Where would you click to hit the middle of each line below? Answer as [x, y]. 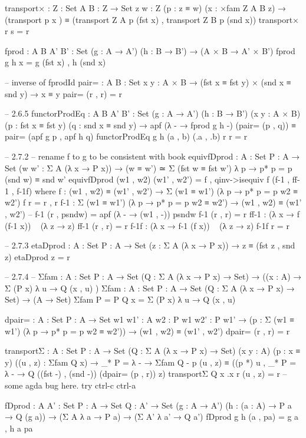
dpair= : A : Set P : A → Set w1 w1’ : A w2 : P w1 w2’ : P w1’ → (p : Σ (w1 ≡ [150, 319]
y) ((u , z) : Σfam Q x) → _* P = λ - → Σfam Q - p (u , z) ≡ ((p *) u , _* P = [151, 362]
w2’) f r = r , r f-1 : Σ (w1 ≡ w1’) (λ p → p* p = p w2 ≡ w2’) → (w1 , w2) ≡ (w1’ [153, 202]
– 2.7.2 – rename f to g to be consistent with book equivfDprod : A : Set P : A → [152, 156]
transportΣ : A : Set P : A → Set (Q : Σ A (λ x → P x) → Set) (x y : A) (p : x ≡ [153, 351]
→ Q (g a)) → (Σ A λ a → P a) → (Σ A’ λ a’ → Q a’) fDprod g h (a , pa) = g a [152, 417]
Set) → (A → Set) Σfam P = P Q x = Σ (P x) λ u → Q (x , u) [120, 299]
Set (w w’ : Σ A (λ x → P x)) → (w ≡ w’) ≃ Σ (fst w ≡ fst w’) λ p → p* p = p [149, 167]
